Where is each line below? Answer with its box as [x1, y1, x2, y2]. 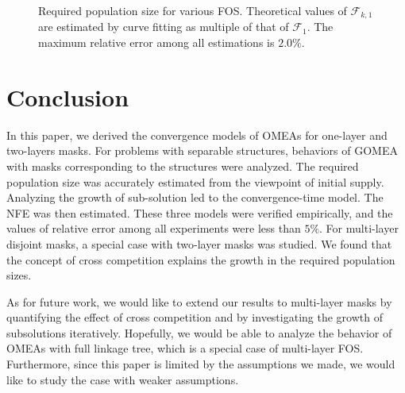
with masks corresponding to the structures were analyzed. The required [6, 157, 359, 174]
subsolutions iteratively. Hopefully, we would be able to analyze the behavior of [6, 324, 392, 341]
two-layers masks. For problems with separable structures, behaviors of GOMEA [6, 142, 398, 159]
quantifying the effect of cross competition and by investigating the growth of [6, 309, 383, 326]
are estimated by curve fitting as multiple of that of [38, 18, 289, 35]
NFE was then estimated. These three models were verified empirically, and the [6, 204, 393, 221]
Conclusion [6, 80, 129, 113]
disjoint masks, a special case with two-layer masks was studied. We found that [6, 235, 392, 252]
